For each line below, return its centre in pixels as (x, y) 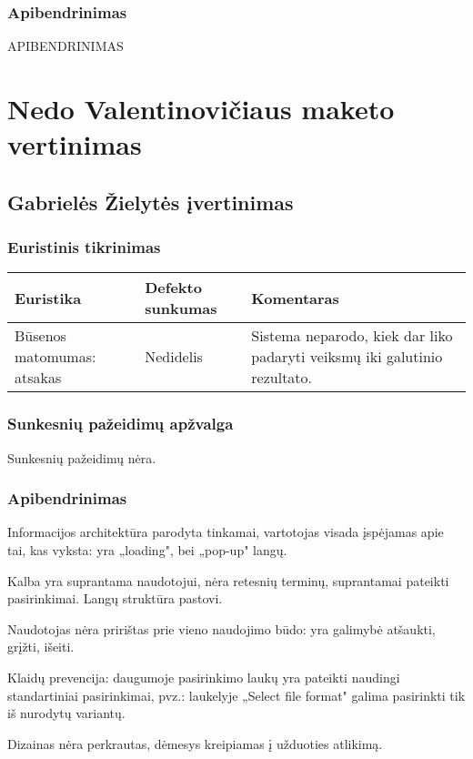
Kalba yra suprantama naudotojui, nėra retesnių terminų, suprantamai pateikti (228, 580)
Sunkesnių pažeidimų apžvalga (121, 424)
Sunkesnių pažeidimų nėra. (82, 457)
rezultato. (282, 378)
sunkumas (181, 309)
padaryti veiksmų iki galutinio (347, 357)
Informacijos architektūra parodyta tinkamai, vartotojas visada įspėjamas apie (226, 532)
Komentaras (295, 298)
